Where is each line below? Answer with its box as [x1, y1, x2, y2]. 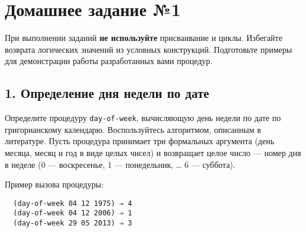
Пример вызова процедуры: [5, 178, 104, 190]
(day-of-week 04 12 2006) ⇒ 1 [13, 209, 132, 218]
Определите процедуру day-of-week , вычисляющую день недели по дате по [5, 112, 281, 124]
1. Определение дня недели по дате [5, 84, 209, 102]
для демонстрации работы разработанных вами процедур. [5, 55, 213, 67]
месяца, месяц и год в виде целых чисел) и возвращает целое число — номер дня [5, 146, 301, 158]
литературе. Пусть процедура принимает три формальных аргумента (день [5, 135, 275, 147]
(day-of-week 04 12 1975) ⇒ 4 [13, 199, 132, 208]
